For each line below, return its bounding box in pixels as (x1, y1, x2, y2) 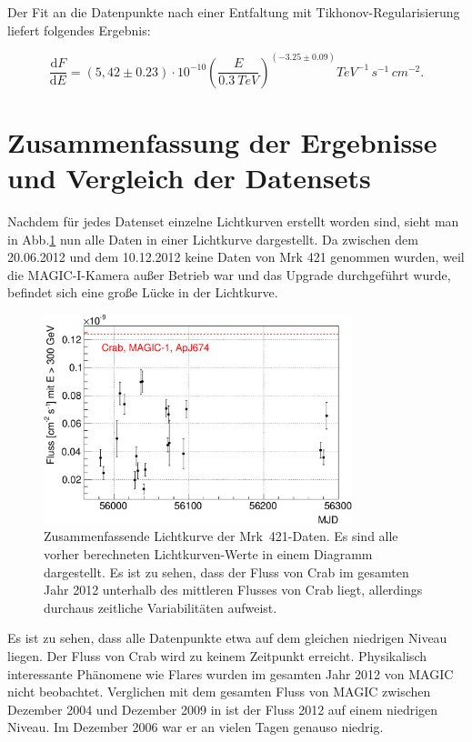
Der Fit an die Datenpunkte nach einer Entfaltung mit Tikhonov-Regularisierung (7, 3, 460, 21)
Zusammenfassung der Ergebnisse (7, 123, 437, 160)
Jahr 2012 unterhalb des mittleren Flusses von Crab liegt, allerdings (44, 580, 423, 599)
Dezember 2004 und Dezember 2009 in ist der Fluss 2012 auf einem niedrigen (7, 699, 438, 718)
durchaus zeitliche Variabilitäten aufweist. (44, 597, 277, 617)
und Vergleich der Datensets (7, 159, 371, 196)
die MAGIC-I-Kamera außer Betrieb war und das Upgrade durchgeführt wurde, (7, 265, 451, 284)
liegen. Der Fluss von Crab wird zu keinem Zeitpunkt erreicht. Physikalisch (7, 646, 427, 665)
